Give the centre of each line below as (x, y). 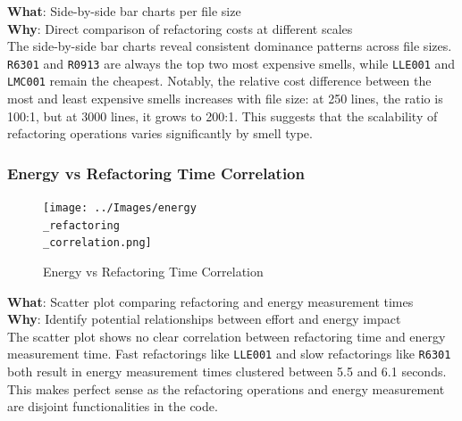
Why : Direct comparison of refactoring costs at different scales (180, 28)
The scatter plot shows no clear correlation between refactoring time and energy (227, 336)
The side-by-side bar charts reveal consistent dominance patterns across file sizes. (230, 46)
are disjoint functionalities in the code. (113, 406)
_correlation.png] (97, 243)
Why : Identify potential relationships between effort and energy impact (204, 319)
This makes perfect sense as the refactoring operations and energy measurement (226, 388)
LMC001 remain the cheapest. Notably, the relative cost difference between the (219, 81)
